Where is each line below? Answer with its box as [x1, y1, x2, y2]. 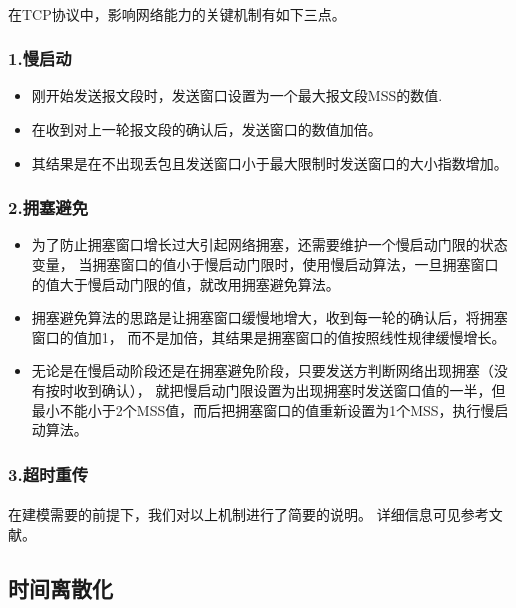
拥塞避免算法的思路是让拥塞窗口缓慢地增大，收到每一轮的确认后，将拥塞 [31, 307, 508, 328]
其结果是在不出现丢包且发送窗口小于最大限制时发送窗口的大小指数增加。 [31, 152, 508, 173]
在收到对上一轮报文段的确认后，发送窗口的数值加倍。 [31, 119, 382, 139]
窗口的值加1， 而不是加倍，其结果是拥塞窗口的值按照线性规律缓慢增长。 [31, 326, 506, 347]
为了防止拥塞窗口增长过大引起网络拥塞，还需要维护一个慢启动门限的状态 [31, 234, 508, 255]
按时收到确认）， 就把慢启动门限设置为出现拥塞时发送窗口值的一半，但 [45, 379, 506, 400]
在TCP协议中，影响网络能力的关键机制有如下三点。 [8, 3, 346, 24]
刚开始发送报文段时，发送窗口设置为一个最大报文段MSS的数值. [31, 85, 443, 106]
